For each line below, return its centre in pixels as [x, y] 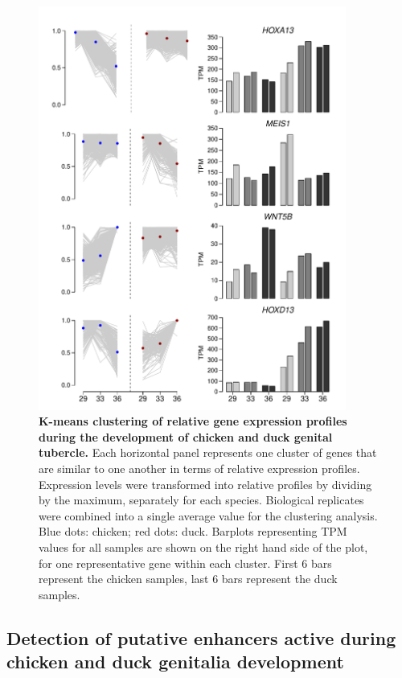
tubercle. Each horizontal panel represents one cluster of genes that [208, 452]
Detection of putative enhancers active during [201, 637]
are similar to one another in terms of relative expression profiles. [199, 468]
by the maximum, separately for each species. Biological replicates [201, 500]
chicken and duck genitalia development [175, 662]
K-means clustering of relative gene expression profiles [193, 421]
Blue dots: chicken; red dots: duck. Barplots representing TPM [193, 531]
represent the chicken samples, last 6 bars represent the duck [188, 579]
